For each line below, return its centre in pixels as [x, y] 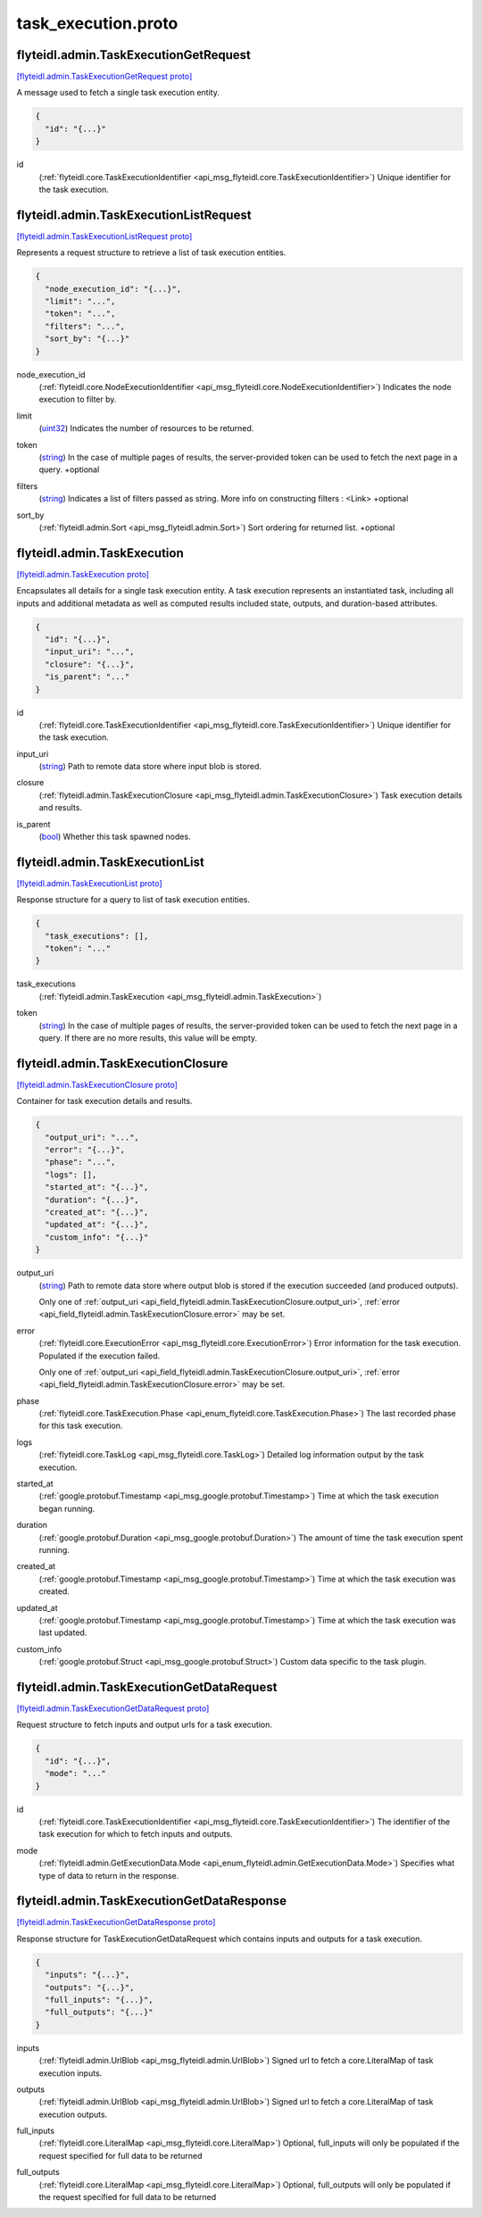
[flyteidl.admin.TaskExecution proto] [83, 574]
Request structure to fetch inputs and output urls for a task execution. [144, 1725]
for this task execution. [81, 1426]
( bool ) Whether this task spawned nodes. [115, 837]
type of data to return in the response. [109, 1875]
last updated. [63, 1632]
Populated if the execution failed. [100, 1356]
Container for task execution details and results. [104, 1101]
